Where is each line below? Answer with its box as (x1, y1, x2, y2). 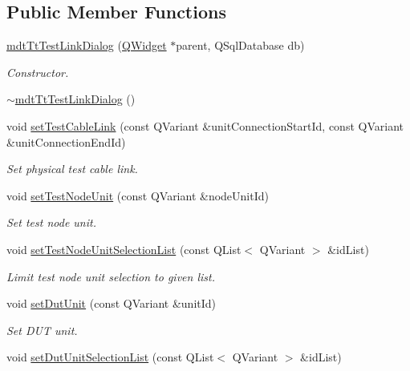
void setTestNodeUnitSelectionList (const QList (6, 240, 242, 257)
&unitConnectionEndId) (6, 133, 126, 150)
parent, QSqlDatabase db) (176, 37, 305, 54)
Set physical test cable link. (6, 160, 138, 177)
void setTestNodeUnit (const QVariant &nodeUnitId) (6, 187, 269, 204)
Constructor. (6, 63, 69, 80)
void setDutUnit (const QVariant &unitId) (6, 295, 217, 312)
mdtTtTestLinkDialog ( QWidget (6, 37, 167, 54)
